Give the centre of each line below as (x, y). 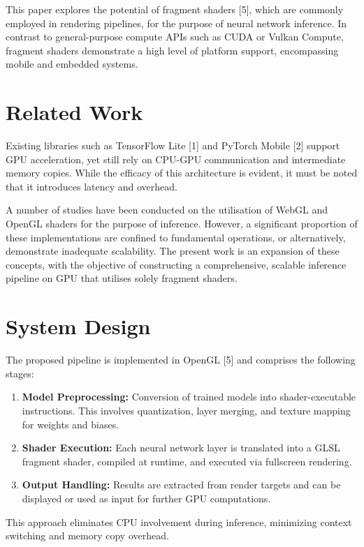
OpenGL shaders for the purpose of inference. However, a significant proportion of (182, 224)
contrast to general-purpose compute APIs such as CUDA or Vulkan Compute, (175, 37)
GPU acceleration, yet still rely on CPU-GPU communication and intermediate (176, 159)
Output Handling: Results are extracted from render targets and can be (181, 485)
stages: (20, 373)
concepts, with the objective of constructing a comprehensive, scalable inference (176, 264)
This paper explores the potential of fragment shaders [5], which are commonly (175, 9)
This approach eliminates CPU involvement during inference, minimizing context (179, 522)
